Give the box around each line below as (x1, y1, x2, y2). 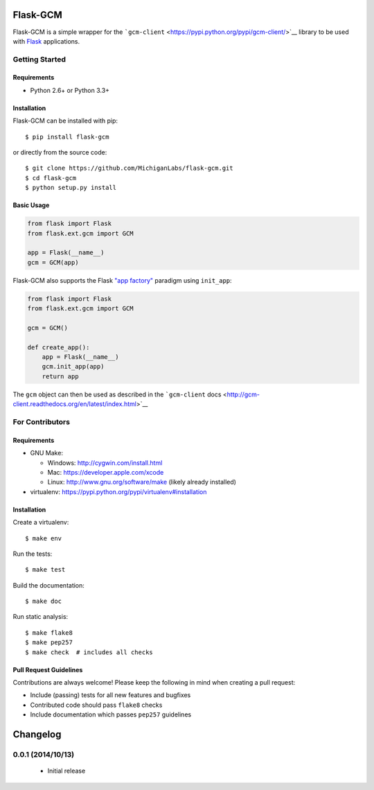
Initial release (47, 766, 86, 775)
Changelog (12, 728, 62, 741)
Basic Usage (12, 201, 50, 209)
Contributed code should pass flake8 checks (30, 701, 163, 709)
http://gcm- (226, 390, 260, 398)
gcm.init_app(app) (42, 362, 105, 371)
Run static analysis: (12, 613, 69, 621)
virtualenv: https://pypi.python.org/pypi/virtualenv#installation (30, 487, 207, 495)
